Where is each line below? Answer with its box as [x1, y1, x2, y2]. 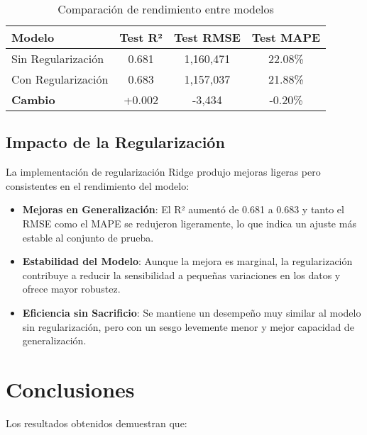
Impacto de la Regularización [6, 131, 225, 153]
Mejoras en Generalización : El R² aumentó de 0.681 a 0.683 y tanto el [22, 202, 344, 217]
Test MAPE [251, 29, 321, 45]
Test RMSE [173, 29, 241, 45]
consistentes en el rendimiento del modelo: [6, 178, 190, 193]
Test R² [119, 29, 163, 45]
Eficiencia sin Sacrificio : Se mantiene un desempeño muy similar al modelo [22, 305, 361, 320]
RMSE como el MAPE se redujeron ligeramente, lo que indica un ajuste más [22, 215, 356, 230]
